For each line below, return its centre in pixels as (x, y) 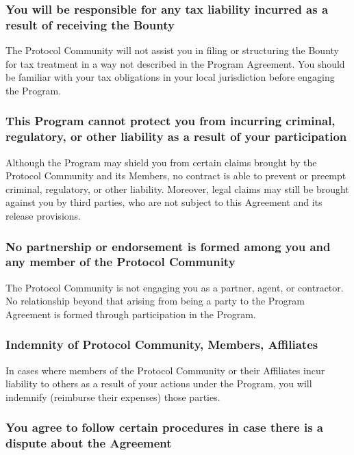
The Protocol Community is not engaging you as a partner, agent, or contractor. (175, 287)
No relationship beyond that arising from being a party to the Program (155, 301)
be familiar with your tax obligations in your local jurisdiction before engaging (170, 77)
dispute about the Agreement (89, 443)
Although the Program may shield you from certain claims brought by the (161, 162)
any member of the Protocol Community (121, 262)
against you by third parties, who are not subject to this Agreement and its (164, 202)
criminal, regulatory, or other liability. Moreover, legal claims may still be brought (177, 188)
